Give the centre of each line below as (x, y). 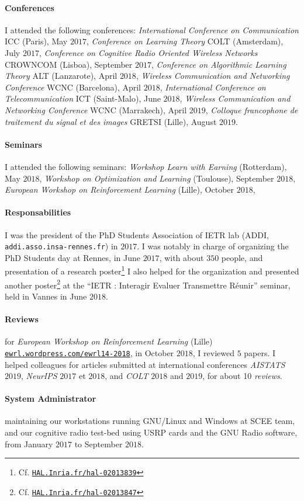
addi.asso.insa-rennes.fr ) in (61, 246)
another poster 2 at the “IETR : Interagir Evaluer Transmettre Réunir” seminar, (148, 284)
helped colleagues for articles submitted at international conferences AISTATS (145, 364)
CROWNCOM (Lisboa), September (69, 64)
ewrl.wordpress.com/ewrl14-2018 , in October (89, 352)
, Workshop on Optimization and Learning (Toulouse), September (157, 178)
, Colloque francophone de (252, 109)
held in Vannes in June (46, 296)
